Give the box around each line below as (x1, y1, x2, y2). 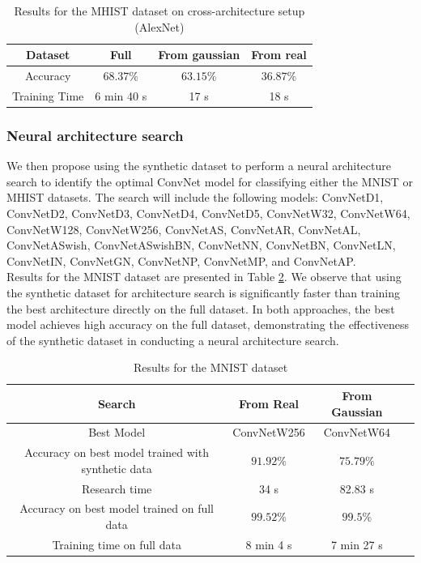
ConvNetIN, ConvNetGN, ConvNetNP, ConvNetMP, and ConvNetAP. (6, 252, 356, 269)
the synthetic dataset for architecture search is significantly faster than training (6, 284, 401, 301)
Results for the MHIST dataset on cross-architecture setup (14, 2, 305, 19)
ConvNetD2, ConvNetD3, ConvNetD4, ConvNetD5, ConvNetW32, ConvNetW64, (6, 204, 410, 221)
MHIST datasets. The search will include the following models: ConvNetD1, (6, 189, 384, 206)
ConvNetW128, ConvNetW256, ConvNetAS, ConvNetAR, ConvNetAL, (6, 220, 361, 237)
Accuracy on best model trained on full (19, 500, 215, 517)
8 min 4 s (245, 535, 292, 552)
